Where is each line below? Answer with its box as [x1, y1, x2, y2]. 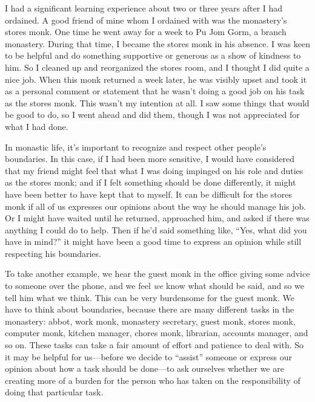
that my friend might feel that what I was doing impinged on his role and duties [5, 164, 303, 177]
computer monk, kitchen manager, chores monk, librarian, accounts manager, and [5, 326, 308, 339]
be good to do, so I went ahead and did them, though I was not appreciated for [5, 108, 300, 121]
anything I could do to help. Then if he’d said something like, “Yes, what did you [5, 223, 307, 236]
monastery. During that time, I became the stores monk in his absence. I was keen [5, 37, 310, 50]
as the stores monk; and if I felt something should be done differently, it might [5, 176, 296, 189]
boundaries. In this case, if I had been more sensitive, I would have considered [5, 152, 295, 165]
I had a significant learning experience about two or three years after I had [5, 2, 283, 14]
